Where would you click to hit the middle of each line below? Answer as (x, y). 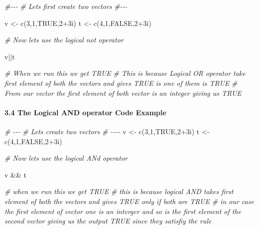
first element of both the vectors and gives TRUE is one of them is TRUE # (121, 83)
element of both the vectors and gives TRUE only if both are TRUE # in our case (129, 201)
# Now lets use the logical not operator (64, 40)
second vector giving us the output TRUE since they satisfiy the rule (108, 221)
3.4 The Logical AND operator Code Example (85, 112)
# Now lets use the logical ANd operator (66, 158)
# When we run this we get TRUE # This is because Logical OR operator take (125, 73)
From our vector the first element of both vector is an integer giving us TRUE (123, 93)
